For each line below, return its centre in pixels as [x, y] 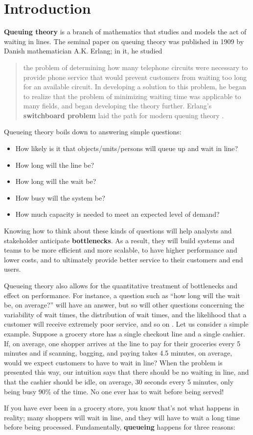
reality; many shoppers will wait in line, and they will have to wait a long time [122, 417]
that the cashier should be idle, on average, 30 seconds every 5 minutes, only [119, 381]
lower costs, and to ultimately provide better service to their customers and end [124, 259]
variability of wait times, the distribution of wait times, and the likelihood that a [125, 314]
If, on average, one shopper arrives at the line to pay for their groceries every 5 [122, 343]
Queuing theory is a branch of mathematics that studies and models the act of [125, 32]
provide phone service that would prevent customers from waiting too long [135, 77]
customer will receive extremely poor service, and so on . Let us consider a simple [126, 324]
